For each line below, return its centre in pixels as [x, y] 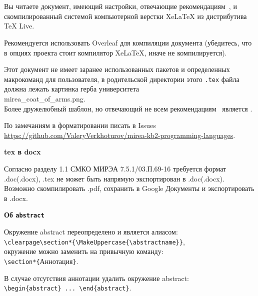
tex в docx [22, 152]
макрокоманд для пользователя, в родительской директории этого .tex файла [122, 79]
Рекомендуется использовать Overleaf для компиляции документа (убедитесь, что [128, 42]
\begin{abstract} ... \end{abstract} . [68, 288]
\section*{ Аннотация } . [41, 261]
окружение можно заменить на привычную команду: [84, 251]
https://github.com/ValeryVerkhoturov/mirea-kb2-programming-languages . [120, 135]
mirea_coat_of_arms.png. [45, 98]
